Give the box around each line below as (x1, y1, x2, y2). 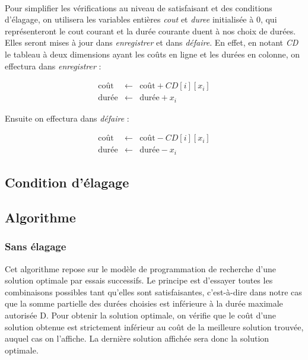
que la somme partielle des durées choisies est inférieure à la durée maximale (5, 297, 283, 310)
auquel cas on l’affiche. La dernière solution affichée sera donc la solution (5, 332, 269, 345)
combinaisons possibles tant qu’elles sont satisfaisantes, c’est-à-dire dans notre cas (5, 285, 302, 298)
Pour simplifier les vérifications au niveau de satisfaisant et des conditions (5, 1, 272, 14)
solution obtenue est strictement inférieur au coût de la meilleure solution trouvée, (5, 320, 304, 333)
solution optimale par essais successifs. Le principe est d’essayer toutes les (5, 274, 273, 286)
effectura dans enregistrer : (5, 59, 101, 72)
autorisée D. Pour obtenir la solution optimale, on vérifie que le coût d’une (5, 308, 276, 321)
